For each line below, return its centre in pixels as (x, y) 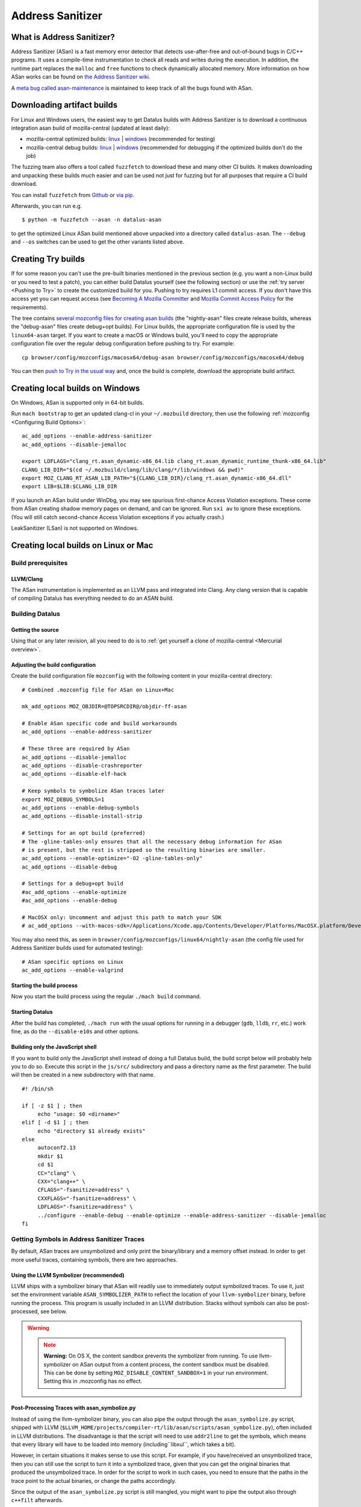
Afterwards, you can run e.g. (47, 206)
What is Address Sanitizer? (63, 37)
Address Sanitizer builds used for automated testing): (77, 948)
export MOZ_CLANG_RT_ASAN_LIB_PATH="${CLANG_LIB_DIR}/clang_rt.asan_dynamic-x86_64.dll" (157, 478)
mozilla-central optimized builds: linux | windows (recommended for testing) (121, 139)
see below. (54, 1312)
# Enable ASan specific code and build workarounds (100, 724)
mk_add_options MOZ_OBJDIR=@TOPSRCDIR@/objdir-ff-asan (104, 706)
